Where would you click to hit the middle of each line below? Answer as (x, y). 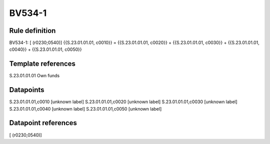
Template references (42, 64)
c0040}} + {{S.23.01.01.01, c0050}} (45, 49)
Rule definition (32, 31)
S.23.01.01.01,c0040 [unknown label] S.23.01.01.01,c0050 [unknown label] (85, 109)
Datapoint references (43, 123)
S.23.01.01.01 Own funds (34, 76)
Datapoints (27, 90)
